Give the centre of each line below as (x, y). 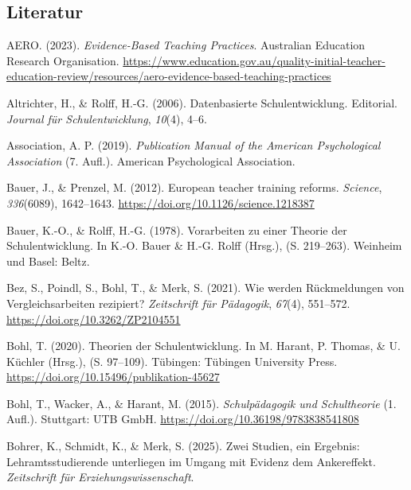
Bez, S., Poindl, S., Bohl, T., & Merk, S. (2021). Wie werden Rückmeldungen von (205, 288)
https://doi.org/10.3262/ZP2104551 (94, 319)
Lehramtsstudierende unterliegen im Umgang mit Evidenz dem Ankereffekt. (191, 461)
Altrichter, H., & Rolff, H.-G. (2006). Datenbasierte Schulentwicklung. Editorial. (202, 102)
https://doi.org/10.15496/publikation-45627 (113, 377)
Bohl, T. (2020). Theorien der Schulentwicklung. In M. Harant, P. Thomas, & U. (204, 346)
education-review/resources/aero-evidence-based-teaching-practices (169, 76)
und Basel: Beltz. (48, 261)
